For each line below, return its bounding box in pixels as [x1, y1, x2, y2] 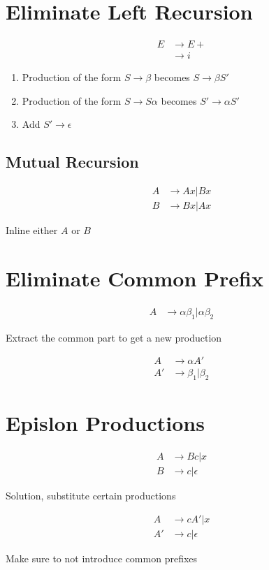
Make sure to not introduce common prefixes [6, 551, 198, 566]
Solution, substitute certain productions [6, 488, 176, 503]
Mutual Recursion [6, 151, 139, 173]
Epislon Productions [6, 409, 205, 437]
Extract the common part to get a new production [6, 330, 222, 344]
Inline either [6, 223, 58, 237]
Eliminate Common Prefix [6, 264, 263, 293]
